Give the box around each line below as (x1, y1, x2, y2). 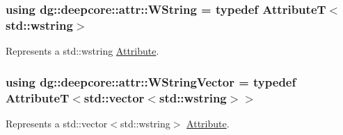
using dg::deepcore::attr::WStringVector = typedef (6, 73, 296, 90)
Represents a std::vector (6, 116, 108, 130)
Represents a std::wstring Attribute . (6, 44, 159, 58)
